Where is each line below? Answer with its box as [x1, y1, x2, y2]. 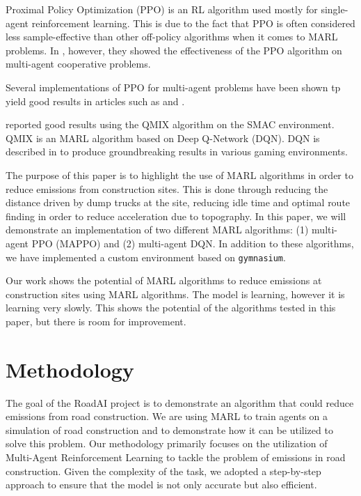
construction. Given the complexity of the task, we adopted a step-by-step [6, 463, 321, 478]
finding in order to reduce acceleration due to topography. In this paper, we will [6, 208, 346, 223]
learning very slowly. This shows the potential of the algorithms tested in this [6, 300, 336, 315]
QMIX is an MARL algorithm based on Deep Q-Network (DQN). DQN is [6, 130, 320, 145]
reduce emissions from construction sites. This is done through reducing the [6, 181, 328, 196]
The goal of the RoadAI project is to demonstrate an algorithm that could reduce [6, 395, 354, 410]
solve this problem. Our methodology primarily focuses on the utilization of [6, 436, 328, 451]
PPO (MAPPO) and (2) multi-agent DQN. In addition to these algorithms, [31, 235, 354, 250]
